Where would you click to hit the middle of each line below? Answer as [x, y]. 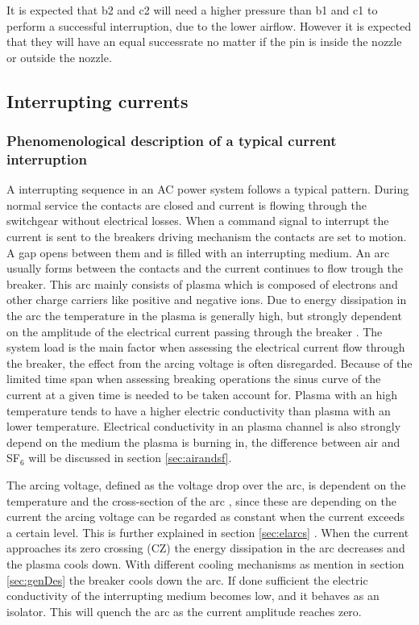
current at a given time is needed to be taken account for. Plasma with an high [202, 395]
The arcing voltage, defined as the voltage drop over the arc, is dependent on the [206, 484]
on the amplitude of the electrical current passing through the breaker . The [195, 331]
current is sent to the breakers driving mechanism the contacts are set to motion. [207, 237]
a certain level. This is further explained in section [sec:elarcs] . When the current [208, 532]
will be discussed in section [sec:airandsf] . [130, 458]
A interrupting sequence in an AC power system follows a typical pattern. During [208, 189]
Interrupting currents [97, 100]
